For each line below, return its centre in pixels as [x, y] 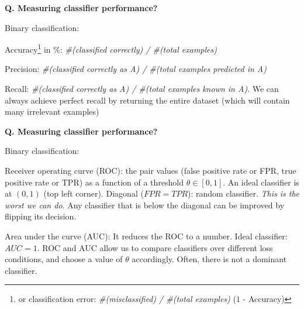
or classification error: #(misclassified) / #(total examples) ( [127, 299]
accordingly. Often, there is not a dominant [209, 259]
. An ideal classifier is [261, 182]
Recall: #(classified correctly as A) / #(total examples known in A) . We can [142, 89]
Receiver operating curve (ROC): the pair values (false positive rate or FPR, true [151, 170]
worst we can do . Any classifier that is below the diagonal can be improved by [145, 205]
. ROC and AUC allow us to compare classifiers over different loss [155, 247]
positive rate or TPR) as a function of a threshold [94, 182]
